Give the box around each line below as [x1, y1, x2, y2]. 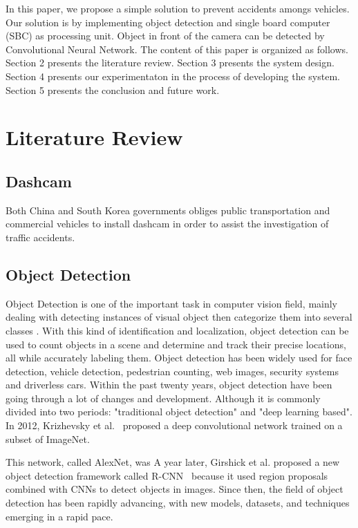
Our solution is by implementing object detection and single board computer [6, 15, 330, 29]
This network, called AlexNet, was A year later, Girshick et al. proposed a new [6, 455, 340, 469]
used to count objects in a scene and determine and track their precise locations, [6, 337, 346, 351]
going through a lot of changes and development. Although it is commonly [6, 390, 321, 405]
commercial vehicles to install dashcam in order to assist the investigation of [6, 216, 329, 231]
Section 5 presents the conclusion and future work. [6, 82, 220, 97]
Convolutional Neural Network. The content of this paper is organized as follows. [6, 41, 348, 56]
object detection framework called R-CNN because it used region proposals [6, 468, 328, 482]
